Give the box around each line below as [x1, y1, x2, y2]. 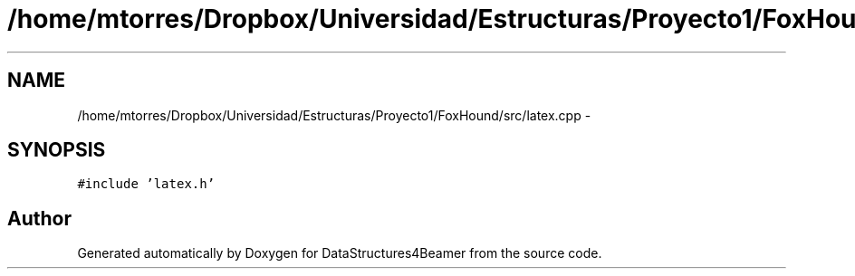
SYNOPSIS [7, 138, 106, 162]
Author [7, 206, 72, 230]
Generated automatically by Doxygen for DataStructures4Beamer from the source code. [77, 245, 602, 262]
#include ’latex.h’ [77, 176, 216, 192]
